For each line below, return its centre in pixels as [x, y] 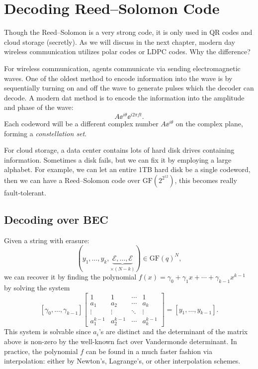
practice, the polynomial [41, 351]
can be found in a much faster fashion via [149, 351]
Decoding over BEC [56, 219]
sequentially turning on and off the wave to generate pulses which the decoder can [129, 88]
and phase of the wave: [39, 107]
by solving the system [37, 288]
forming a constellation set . [45, 133]
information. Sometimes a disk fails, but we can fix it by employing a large [118, 159]
